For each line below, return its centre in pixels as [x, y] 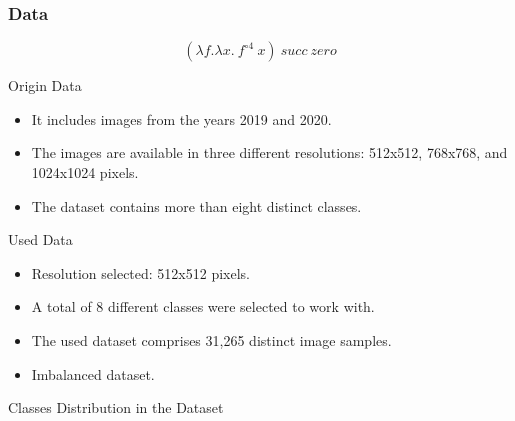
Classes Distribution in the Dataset [116, 407]
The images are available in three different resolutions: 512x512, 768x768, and [269, 152]
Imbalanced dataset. [93, 373]
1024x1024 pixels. [85, 172]
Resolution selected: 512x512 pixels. [140, 272]
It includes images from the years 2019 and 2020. [181, 118]
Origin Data [45, 85]
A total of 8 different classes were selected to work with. [203, 306]
